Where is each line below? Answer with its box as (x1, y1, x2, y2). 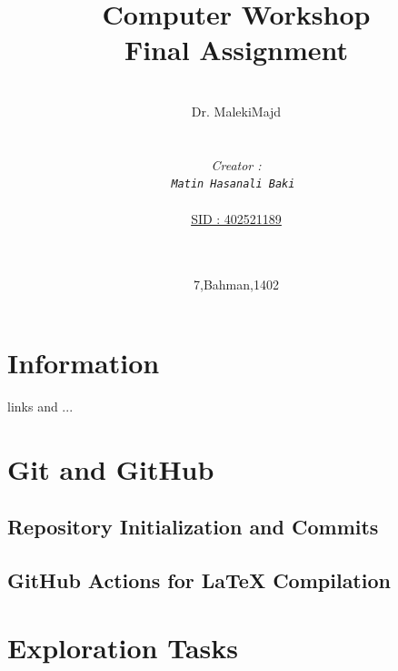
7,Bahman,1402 (194, 275, 279, 294)
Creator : (211, 155, 262, 174)
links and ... (7, 396, 74, 415)
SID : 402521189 (191, 208, 282, 228)
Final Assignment (124, 31, 349, 68)
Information (7, 343, 160, 381)
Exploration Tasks (7, 628, 238, 666)
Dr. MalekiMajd (191, 101, 282, 120)
